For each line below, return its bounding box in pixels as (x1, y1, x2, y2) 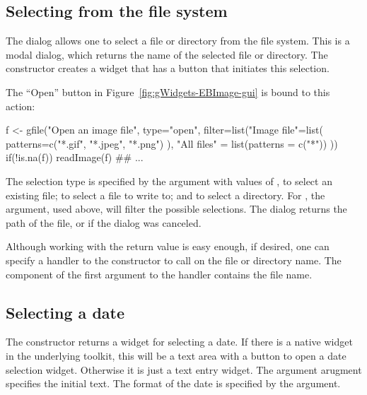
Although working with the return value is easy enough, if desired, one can (6, 239, 330, 254)
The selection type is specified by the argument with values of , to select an (6, 173, 332, 188)
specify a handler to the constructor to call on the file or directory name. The (6, 252, 342, 267)
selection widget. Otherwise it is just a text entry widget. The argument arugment (6, 362, 362, 377)
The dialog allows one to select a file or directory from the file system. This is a (6, 33, 350, 48)
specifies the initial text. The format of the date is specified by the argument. (6, 376, 341, 391)
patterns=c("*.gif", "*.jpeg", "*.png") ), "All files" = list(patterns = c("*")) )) (6, 136, 338, 151)
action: (6, 98, 35, 113)
